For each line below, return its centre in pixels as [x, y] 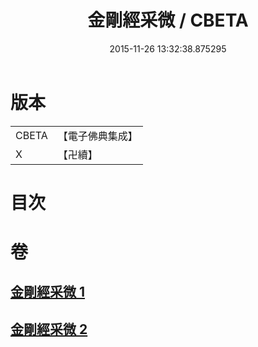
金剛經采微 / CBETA [168, 20]
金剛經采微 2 [49, 329]
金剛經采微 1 [48, 292]
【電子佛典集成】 [97, 136]
